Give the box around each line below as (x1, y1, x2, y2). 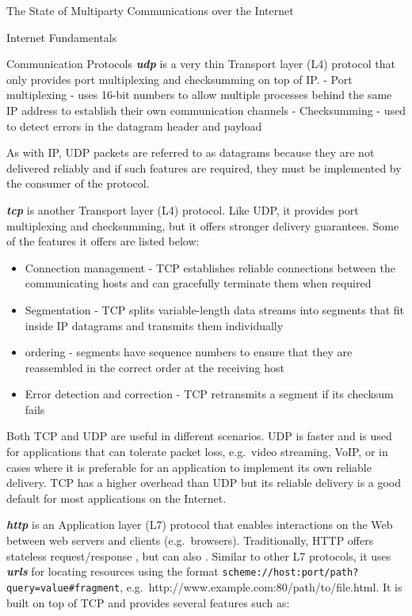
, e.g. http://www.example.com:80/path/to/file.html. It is (120, 578, 402, 595)
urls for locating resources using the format (6, 563, 219, 580)
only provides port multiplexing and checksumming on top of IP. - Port (6, 70, 353, 87)
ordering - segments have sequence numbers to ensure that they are (25, 344, 353, 360)
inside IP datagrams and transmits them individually (25, 317, 284, 333)
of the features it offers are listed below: (6, 233, 200, 249)
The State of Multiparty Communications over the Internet (6, 2, 294, 18)
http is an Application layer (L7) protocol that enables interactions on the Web (6, 516, 393, 533)
